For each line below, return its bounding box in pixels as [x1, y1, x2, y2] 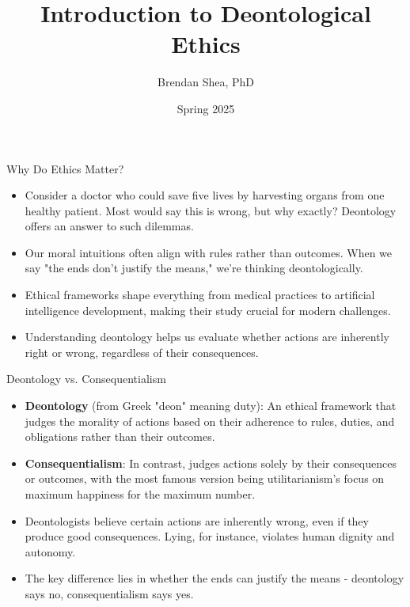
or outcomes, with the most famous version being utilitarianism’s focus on [25, 470, 385, 487]
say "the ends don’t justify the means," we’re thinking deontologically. [25, 260, 363, 276]
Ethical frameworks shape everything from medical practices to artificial [25, 286, 375, 303]
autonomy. [25, 543, 76, 560]
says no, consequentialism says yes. [25, 585, 194, 601]
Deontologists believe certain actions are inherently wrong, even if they [25, 512, 369, 529]
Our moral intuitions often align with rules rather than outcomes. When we [25, 244, 393, 260]
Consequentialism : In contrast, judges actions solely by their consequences [25, 454, 397, 471]
